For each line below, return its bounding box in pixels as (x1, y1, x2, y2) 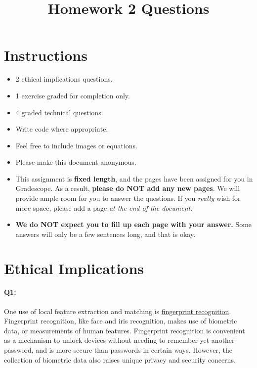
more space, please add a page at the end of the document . (15, 202, 193, 213)
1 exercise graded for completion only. (15, 90, 130, 100)
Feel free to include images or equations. (15, 140, 137, 150)
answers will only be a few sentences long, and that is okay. (15, 229, 196, 239)
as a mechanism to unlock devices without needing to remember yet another (4, 335, 235, 345)
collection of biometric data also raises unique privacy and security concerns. (4, 354, 236, 365)
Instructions (4, 45, 87, 65)
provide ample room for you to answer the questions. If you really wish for (15, 193, 241, 203)
